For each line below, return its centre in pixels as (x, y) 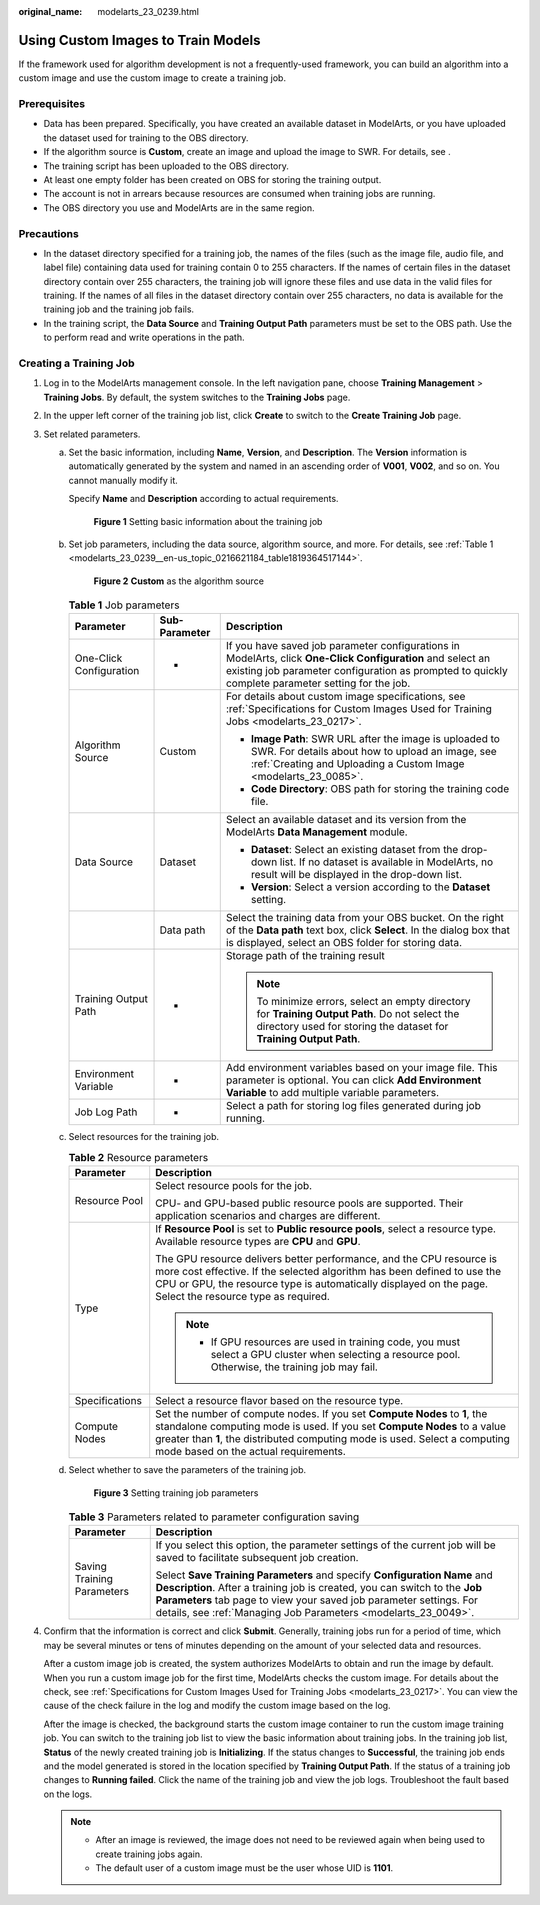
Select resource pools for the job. (234, 1186)
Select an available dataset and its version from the (346, 820)
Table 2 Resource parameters (138, 1158)
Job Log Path (106, 1112)
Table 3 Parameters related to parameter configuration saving (214, 1517)
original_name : (50, 11)
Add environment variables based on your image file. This (362, 1068)
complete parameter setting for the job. (318, 683)
